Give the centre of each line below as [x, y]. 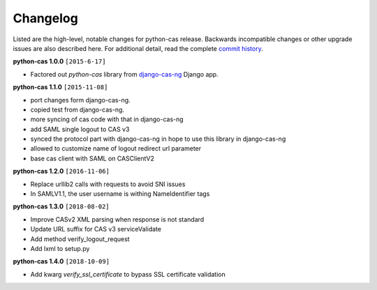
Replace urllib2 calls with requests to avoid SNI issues [108, 184]
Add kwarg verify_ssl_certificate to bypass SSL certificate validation [128, 274]
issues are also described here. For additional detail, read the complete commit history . [138, 48]
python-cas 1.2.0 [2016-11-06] [61, 171]
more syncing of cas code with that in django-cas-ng [107, 119]
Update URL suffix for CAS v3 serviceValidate [96, 229]
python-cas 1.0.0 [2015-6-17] [59, 61]
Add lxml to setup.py [60, 248]
